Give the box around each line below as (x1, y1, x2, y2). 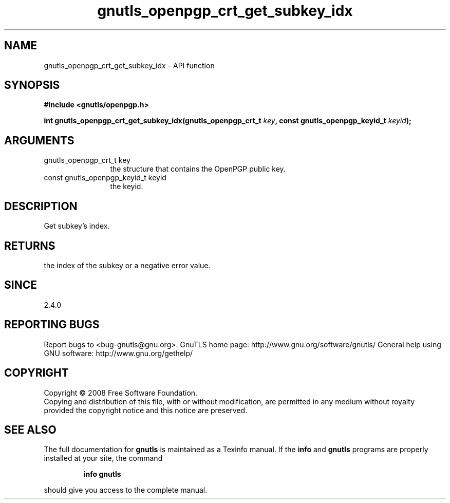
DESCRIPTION (4, 199, 78, 213)
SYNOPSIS (4, 79, 60, 92)
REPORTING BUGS (4, 318, 100, 331)
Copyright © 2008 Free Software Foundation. (44, 388, 198, 397)
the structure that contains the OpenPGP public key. (110, 164, 286, 174)
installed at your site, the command (44, 454, 163, 463)
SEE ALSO (4, 423, 57, 436)
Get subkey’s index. (44, 221, 110, 231)
